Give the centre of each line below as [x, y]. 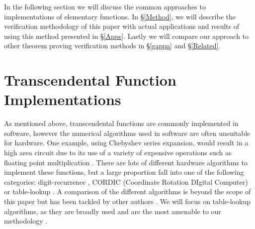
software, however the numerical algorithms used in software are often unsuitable [127, 133]
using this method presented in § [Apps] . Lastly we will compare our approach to [127, 36]
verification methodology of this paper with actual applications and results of [122, 26]
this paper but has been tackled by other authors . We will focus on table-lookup [127, 201]
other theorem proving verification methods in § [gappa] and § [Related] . [112, 46]
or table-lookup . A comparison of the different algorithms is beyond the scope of [127, 191]
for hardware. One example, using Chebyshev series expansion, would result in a [126, 143]
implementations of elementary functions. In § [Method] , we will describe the [120, 16]
